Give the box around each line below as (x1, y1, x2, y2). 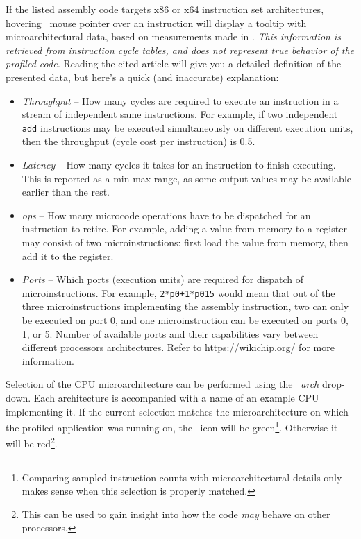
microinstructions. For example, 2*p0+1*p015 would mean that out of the (22, 285, 335, 300)
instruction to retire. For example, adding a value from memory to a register (22, 221, 347, 236)
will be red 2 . (6, 434, 58, 451)
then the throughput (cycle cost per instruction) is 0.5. (22, 134, 255, 148)
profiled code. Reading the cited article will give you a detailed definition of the (6, 56, 342, 71)
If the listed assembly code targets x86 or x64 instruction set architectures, (6, 2, 324, 16)
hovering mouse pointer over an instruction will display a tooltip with (6, 15, 307, 30)
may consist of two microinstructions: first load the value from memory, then (22, 234, 349, 249)
